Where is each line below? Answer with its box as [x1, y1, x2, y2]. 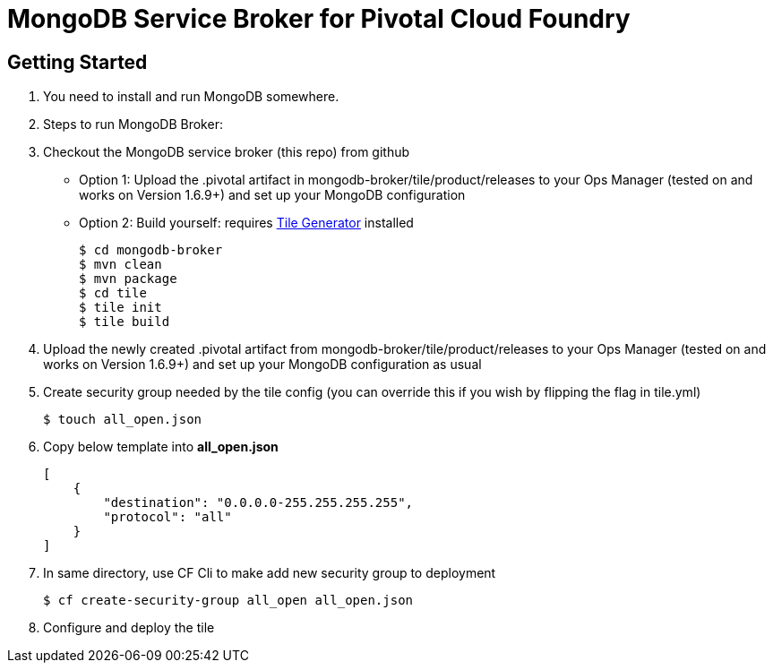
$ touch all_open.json [43, 412, 202, 427]
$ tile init [79, 300, 162, 315]
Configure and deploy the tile [43, 620, 215, 636]
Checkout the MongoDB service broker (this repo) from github [43, 144, 410, 160]
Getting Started [7, 50, 148, 73]
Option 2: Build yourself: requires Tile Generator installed [79, 215, 414, 231]
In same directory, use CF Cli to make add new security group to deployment [43, 565, 496, 581]
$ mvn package [79, 271, 177, 287]
